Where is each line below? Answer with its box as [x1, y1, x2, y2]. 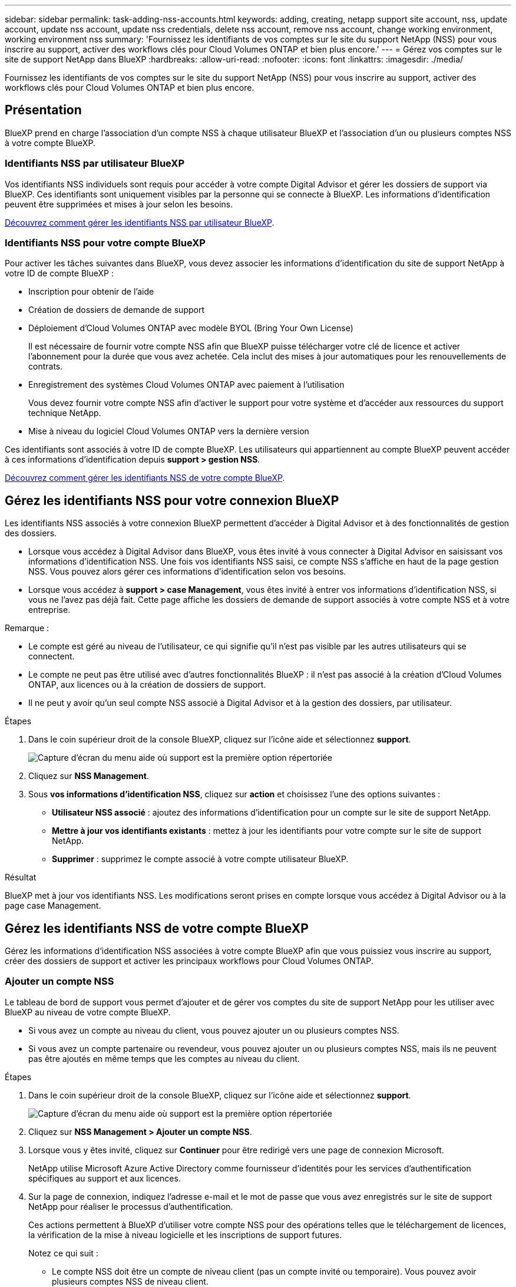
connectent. [28, 651, 75, 662]
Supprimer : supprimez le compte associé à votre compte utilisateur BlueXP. [52, 854, 349, 864]
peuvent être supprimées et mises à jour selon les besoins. [5, 199, 233, 209]
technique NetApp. [28, 408, 101, 418]
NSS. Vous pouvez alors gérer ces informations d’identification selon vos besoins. [28, 566, 346, 577]
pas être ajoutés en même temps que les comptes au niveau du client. [28, 1053, 300, 1064]
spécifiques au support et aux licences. [28, 1173, 181, 1183]
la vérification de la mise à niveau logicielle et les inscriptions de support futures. [28, 1229, 342, 1240]
